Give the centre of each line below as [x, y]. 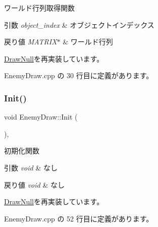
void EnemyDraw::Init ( [41, 117]
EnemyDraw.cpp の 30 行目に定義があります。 [79, 75]
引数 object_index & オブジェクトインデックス [79, 24]
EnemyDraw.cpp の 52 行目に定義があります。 [79, 218]
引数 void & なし [31, 167]
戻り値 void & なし [34, 184]
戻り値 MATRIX [31, 42]
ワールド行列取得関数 [39, 8]
